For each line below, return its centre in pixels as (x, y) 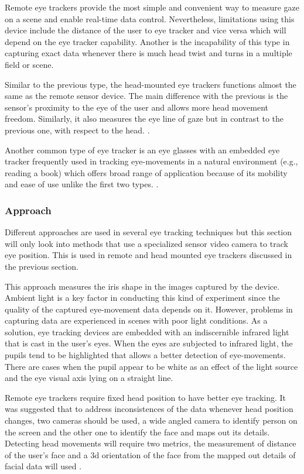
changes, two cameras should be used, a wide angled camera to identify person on (151, 420)
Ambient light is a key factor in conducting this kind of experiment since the (142, 298)
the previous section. (42, 266)
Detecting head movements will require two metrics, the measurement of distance (151, 443)
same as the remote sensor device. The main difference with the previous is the (146, 96)
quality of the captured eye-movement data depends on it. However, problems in (149, 309)
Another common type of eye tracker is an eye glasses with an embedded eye (142, 150)
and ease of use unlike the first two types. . (82, 184)
